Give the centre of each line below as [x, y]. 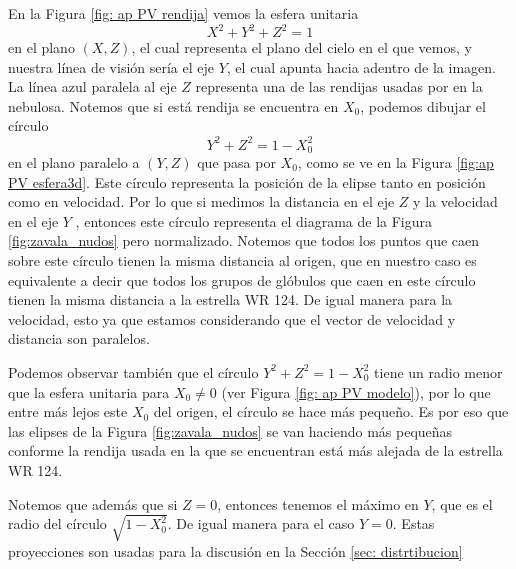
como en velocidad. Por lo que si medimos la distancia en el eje [201, 201]
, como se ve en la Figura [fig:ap [395, 162]
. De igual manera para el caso [261, 523]
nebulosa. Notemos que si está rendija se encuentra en [173, 105]
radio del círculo [57, 523]
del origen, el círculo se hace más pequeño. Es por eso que [331, 411]
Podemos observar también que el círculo [133, 371]
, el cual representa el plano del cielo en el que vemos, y [301, 47]
